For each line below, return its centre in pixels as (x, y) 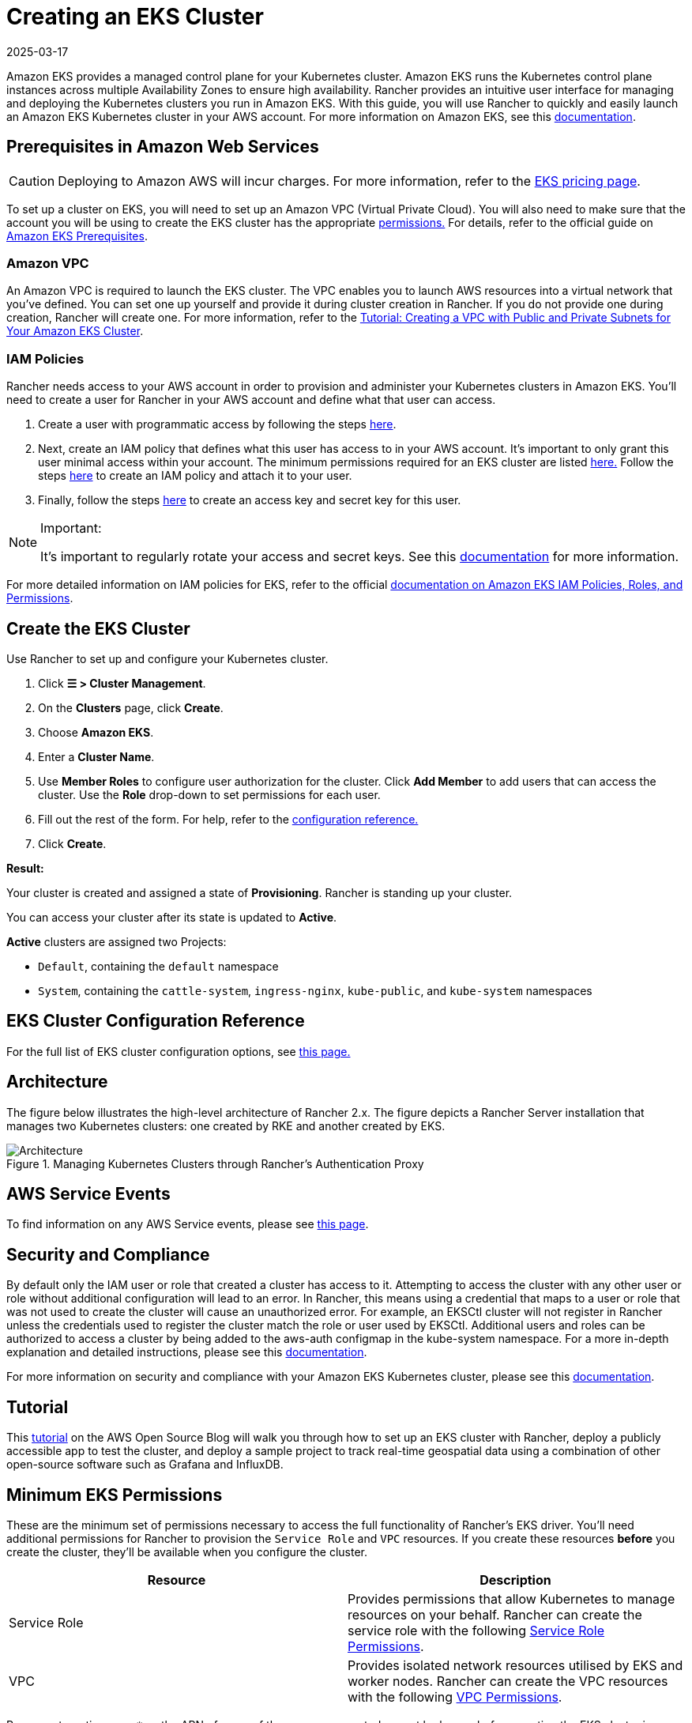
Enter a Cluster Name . (96, 756)
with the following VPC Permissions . (455, 1697)
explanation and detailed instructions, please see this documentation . (187, 1352)
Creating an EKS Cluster (135, 17)
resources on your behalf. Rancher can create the (495, 1615)
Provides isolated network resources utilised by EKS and (515, 1665)
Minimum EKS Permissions (115, 1495)
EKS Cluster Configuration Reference (156, 1021)
